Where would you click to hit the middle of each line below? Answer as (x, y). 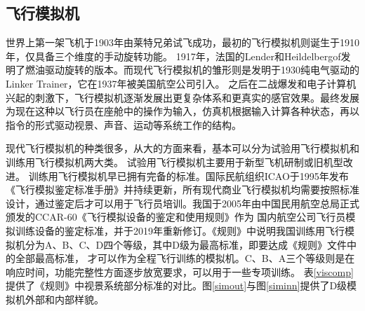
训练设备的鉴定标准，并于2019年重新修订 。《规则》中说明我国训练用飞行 (180, 230)
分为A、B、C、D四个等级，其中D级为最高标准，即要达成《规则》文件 (186, 244)
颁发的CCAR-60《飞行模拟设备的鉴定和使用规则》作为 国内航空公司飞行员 (176, 217)
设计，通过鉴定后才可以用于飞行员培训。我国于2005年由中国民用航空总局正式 (182, 203)
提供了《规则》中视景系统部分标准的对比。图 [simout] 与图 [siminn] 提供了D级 (177, 285)
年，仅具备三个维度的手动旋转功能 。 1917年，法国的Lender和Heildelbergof (173, 56)
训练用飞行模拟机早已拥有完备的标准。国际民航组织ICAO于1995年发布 (188, 175)
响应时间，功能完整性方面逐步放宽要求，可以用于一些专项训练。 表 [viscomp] (180, 271)
